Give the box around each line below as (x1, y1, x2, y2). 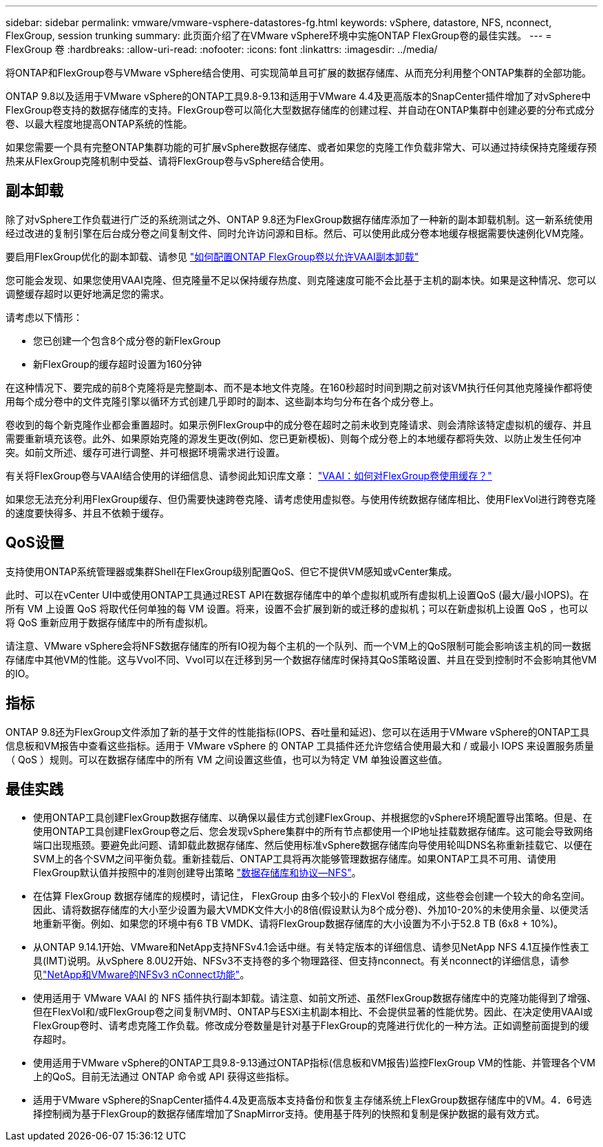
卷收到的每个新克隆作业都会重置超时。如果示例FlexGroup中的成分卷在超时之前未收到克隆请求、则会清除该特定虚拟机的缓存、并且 (6, 418, 592, 431)
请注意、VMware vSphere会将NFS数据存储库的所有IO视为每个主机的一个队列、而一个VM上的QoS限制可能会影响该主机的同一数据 (6, 639, 591, 652)
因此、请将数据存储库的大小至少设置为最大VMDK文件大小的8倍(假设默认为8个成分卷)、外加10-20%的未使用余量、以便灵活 (33, 904, 589, 916)
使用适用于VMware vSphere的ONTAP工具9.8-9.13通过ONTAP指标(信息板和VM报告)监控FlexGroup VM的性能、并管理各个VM (33, 1057, 595, 1069)
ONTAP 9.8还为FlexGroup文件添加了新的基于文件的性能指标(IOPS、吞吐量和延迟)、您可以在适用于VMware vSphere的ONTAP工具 (6, 725, 590, 738)
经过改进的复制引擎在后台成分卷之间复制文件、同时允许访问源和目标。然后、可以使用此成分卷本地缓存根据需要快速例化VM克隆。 (6, 227, 590, 239)
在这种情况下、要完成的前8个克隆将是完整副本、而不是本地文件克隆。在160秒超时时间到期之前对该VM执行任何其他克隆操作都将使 (6, 381, 593, 393)
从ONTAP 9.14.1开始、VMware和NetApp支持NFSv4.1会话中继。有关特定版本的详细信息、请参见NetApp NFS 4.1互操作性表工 (33, 941, 590, 953)
